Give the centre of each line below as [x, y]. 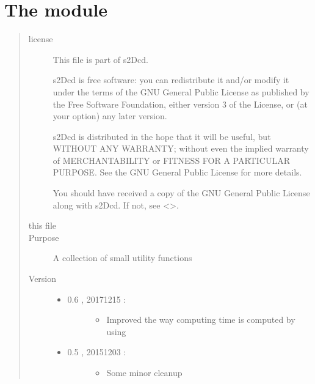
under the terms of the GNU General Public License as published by [181, 91]
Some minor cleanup [144, 372]
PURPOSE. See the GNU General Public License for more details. [177, 172]
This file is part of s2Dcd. [100, 59]
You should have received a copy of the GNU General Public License [181, 193]
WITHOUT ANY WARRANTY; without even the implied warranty [181, 148]
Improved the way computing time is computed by [201, 319]
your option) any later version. [110, 116]
